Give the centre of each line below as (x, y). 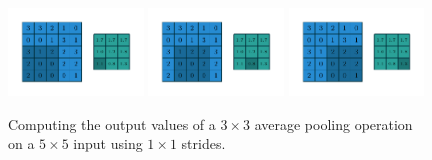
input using (108, 143)
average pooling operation (333, 123)
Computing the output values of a (112, 123)
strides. (203, 143)
